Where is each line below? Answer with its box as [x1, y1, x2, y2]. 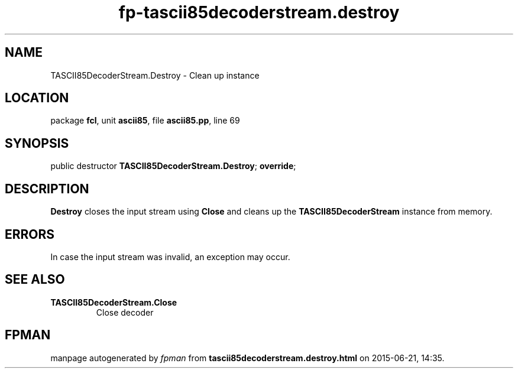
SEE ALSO [5, 272, 65, 287]
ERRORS [5, 226, 55, 242]
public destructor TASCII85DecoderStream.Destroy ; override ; [50, 161, 296, 171]
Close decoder [96, 307, 154, 317]
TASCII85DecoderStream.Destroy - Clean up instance [50, 70, 260, 80]
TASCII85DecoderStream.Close [50, 297, 177, 307]
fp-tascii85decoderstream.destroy [118, 2, 400, 22]
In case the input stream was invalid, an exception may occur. [50, 251, 290, 262]
